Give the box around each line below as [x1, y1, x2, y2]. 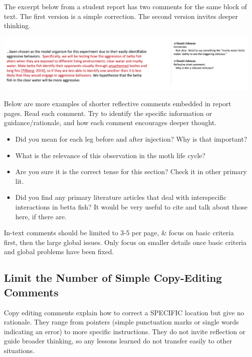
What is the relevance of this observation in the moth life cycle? [15, 150, 205, 160]
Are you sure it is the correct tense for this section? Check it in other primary [15, 166, 247, 177]
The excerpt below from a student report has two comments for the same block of [4, 1, 247, 11]
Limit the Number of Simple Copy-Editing [4, 270, 222, 285]
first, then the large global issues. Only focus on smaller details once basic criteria [4, 237, 247, 247]
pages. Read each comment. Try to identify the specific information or [4, 108, 212, 118]
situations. [4, 345, 35, 355]
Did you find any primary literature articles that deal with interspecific [15, 192, 227, 202]
